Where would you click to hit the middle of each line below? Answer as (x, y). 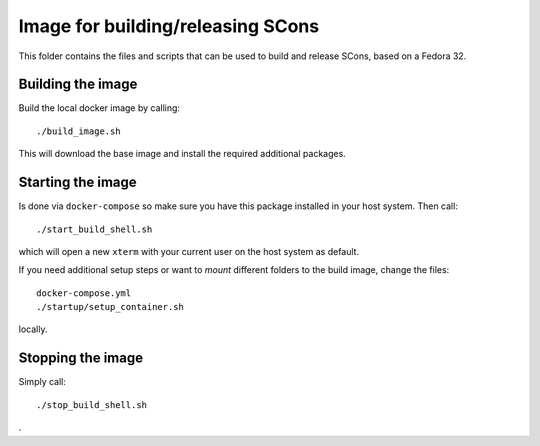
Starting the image (77, 182)
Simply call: (42, 382)
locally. (33, 329)
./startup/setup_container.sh (110, 307)
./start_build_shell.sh (94, 229)
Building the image (78, 84)
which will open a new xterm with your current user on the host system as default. (189, 251)
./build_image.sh (78, 131)
